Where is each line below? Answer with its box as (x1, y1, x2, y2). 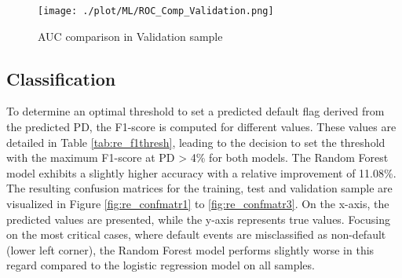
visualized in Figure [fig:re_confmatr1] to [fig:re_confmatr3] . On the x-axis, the (6, 196, 389, 212)
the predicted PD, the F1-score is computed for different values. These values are (6, 119, 397, 135)
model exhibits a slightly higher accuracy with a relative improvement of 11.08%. (6, 164, 397, 181)
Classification (6, 66, 116, 90)
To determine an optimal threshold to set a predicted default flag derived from (6, 103, 385, 119)
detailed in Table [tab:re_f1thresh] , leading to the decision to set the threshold (6, 134, 386, 150)
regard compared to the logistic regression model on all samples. (6, 257, 315, 273)
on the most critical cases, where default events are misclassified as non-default (6, 226, 386, 243)
